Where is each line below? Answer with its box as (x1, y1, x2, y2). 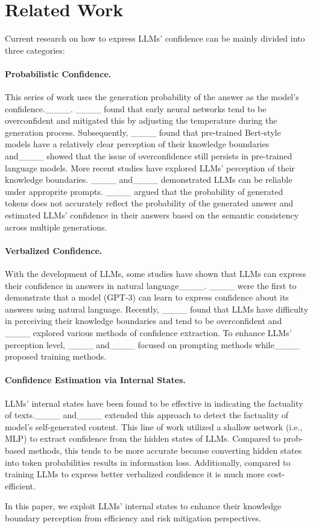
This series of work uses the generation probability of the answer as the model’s (5, 91, 299, 103)
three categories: (5, 43, 65, 56)
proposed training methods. (5, 350, 107, 363)
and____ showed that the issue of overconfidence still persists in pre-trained (5, 150, 292, 162)
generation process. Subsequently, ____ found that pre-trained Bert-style (5, 126, 281, 138)
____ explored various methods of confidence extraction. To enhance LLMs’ (5, 326, 292, 339)
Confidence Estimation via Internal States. (5, 374, 186, 386)
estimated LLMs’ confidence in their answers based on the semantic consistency (5, 209, 299, 221)
